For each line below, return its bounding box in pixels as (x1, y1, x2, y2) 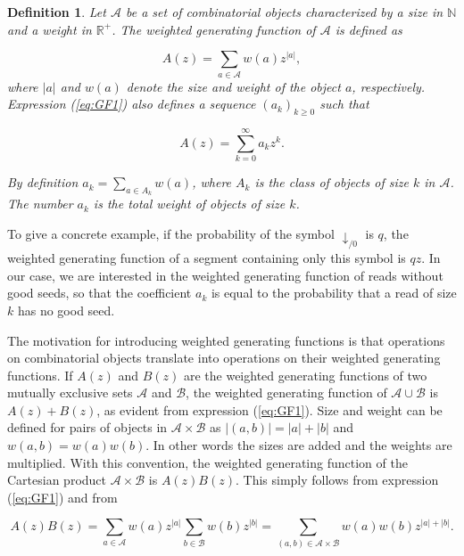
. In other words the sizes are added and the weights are (145, 436, 452, 454)
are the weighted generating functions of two (183, 365, 427, 384)
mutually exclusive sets (7, 383, 133, 402)
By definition (7, 173, 79, 192)
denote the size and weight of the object (126, 77, 341, 95)
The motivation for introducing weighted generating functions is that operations (7, 331, 445, 349)
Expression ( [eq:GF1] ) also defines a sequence (7, 94, 256, 113)
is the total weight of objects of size (93, 194, 286, 213)
